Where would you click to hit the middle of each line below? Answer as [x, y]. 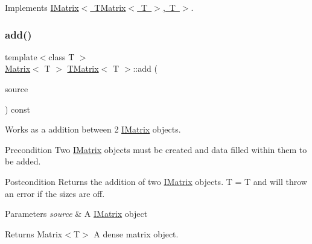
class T [62, 56]
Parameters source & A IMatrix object [76, 214]
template [21, 56]
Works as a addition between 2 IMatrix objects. [93, 129]
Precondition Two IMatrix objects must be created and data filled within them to [156, 149]
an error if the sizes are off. [55, 193]
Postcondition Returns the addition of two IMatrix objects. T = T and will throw [156, 181]
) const [18, 109]
